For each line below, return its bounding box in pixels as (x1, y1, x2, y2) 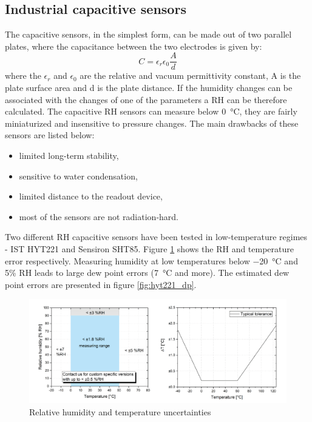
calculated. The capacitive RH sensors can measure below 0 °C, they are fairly (5, 105, 297, 118)
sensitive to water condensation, (19, 169, 138, 182)
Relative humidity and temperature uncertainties (29, 405, 211, 418)
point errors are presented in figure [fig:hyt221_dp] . (5, 278, 197, 290)
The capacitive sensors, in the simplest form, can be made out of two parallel (5, 28, 292, 41)
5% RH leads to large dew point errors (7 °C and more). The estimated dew (5, 266, 290, 279)
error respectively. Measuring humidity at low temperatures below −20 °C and (5, 254, 298, 267)
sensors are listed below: (5, 129, 95, 141)
